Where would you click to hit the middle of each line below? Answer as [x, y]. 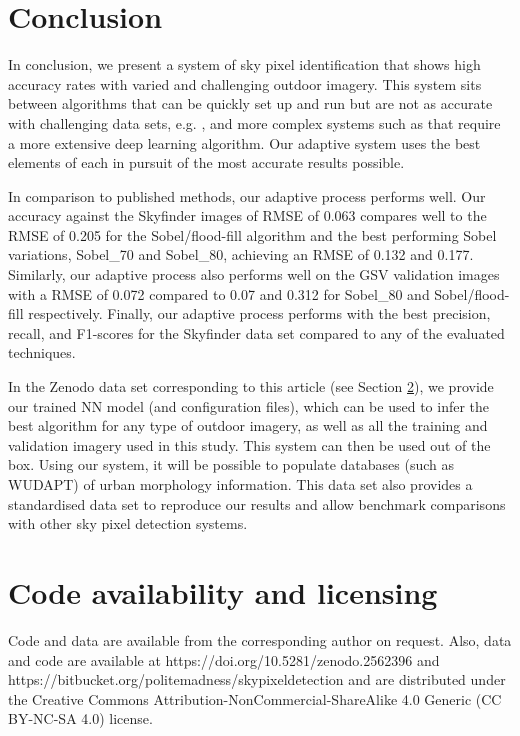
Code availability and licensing [223, 591]
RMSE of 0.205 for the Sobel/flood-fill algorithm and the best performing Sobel [252, 234]
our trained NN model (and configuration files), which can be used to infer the [249, 405]
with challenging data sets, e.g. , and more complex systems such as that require [254, 122]
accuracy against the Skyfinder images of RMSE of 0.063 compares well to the [247, 215]
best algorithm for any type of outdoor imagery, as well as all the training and [248, 425]
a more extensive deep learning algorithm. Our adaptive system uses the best [244, 142]
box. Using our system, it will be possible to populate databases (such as [231, 464]
